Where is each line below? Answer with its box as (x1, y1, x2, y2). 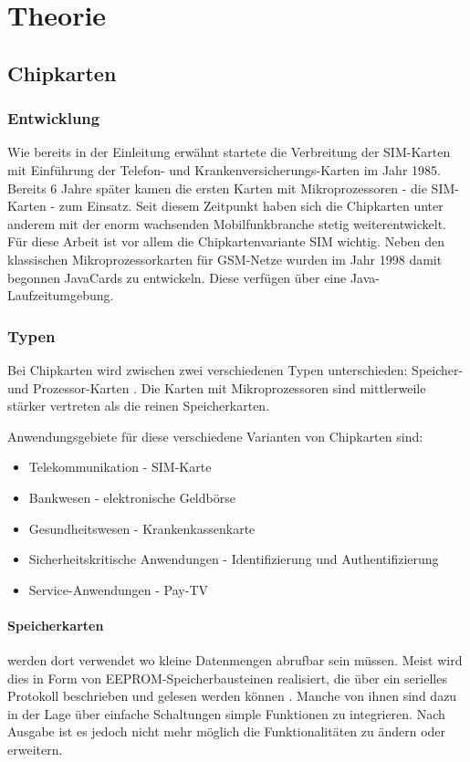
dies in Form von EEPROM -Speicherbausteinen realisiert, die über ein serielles (7, 668, 447, 687)
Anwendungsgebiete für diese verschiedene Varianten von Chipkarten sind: (7, 426, 423, 445)
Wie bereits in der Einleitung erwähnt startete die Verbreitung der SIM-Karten (7, 142, 451, 162)
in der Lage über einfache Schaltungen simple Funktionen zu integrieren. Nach (7, 704, 445, 723)
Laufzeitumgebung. (7, 286, 114, 305)
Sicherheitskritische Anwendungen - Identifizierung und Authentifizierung (28, 549, 439, 569)
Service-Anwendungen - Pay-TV (28, 579, 209, 599)
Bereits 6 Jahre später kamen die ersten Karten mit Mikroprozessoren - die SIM (7, 178, 455, 197)
